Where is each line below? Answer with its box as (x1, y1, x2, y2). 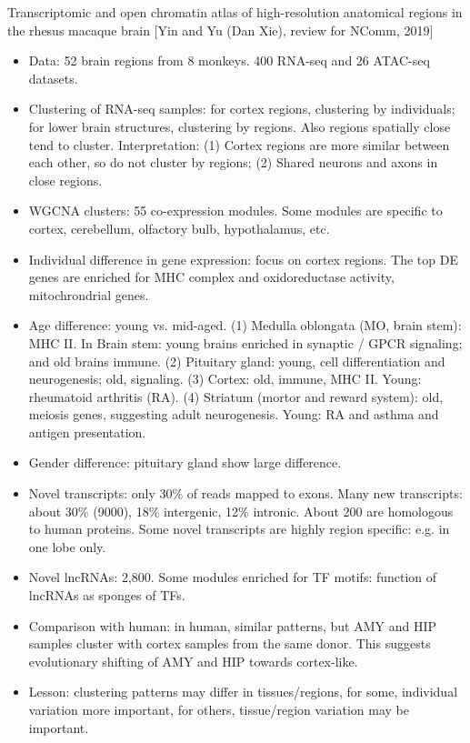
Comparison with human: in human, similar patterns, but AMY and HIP (28, 616, 437, 635)
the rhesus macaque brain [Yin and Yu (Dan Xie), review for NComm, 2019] (7, 20, 434, 39)
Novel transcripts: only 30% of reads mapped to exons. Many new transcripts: (28, 484, 463, 503)
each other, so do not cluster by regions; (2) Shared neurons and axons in (28, 153, 438, 172)
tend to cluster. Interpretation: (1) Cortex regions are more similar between (28, 135, 450, 154)
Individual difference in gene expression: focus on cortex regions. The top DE (28, 249, 458, 268)
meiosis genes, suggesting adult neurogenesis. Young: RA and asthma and (28, 405, 439, 424)
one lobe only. (28, 537, 106, 556)
